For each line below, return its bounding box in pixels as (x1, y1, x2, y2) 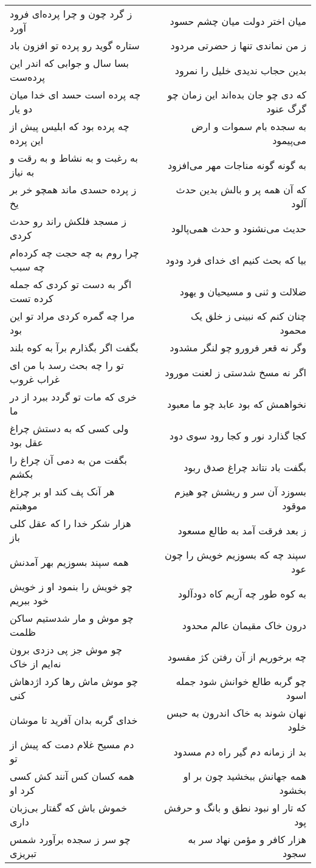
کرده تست (10, 291, 53, 305)
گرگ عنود (266, 102, 306, 115)
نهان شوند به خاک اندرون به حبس (167, 706, 306, 720)
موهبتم (10, 498, 38, 512)
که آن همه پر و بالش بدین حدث (176, 182, 306, 196)
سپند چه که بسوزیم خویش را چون (165, 548, 306, 562)
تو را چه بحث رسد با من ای (10, 358, 124, 372)
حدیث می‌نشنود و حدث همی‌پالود (171, 221, 306, 235)
